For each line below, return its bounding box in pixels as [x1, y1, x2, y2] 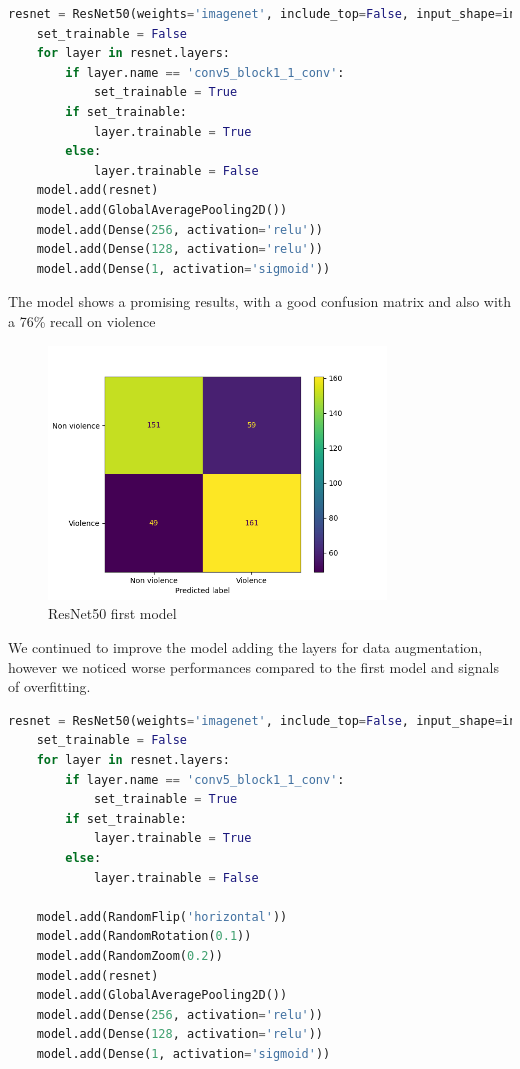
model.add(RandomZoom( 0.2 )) [36, 948, 223, 963]
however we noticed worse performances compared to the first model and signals [8, 656, 499, 677]
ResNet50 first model [48, 603, 177, 624]
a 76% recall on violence [8, 310, 156, 331]
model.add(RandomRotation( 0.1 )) [36, 929, 252, 944]
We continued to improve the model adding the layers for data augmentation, [8, 637, 483, 658]
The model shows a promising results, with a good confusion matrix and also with [8, 291, 512, 312]
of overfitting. [8, 676, 91, 697]
